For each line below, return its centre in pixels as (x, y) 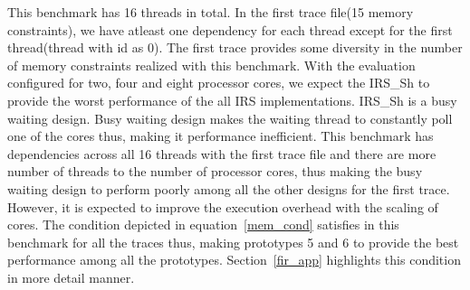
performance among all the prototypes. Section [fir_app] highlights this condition (234, 260)
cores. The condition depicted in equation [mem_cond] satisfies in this (203, 225)
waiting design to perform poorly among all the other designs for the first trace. (229, 188)
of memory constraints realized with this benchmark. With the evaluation (211, 65)
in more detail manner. (71, 277)
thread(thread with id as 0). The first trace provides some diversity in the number (235, 47)
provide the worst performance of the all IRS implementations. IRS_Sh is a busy (232, 100)
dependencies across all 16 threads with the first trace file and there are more (222, 153)
